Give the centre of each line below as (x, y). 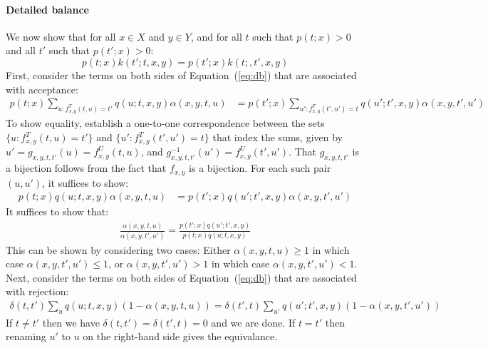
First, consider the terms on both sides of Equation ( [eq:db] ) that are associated (181, 75)
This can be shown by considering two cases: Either (118, 249)
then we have (71, 322)
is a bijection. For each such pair (260, 168)
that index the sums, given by (277, 137)
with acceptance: (42, 89)
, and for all (216, 36)
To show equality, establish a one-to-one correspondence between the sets (165, 123)
